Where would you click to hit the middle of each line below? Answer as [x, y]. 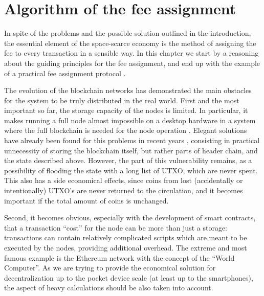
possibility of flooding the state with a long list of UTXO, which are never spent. [131, 170]
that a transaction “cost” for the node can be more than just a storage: [116, 227]
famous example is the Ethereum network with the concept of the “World [119, 257]
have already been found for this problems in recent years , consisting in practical [132, 140]
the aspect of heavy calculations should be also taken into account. [109, 288]
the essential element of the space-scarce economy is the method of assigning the [130, 43]
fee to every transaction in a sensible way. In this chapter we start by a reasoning [131, 53]
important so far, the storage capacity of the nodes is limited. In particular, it [126, 110]
